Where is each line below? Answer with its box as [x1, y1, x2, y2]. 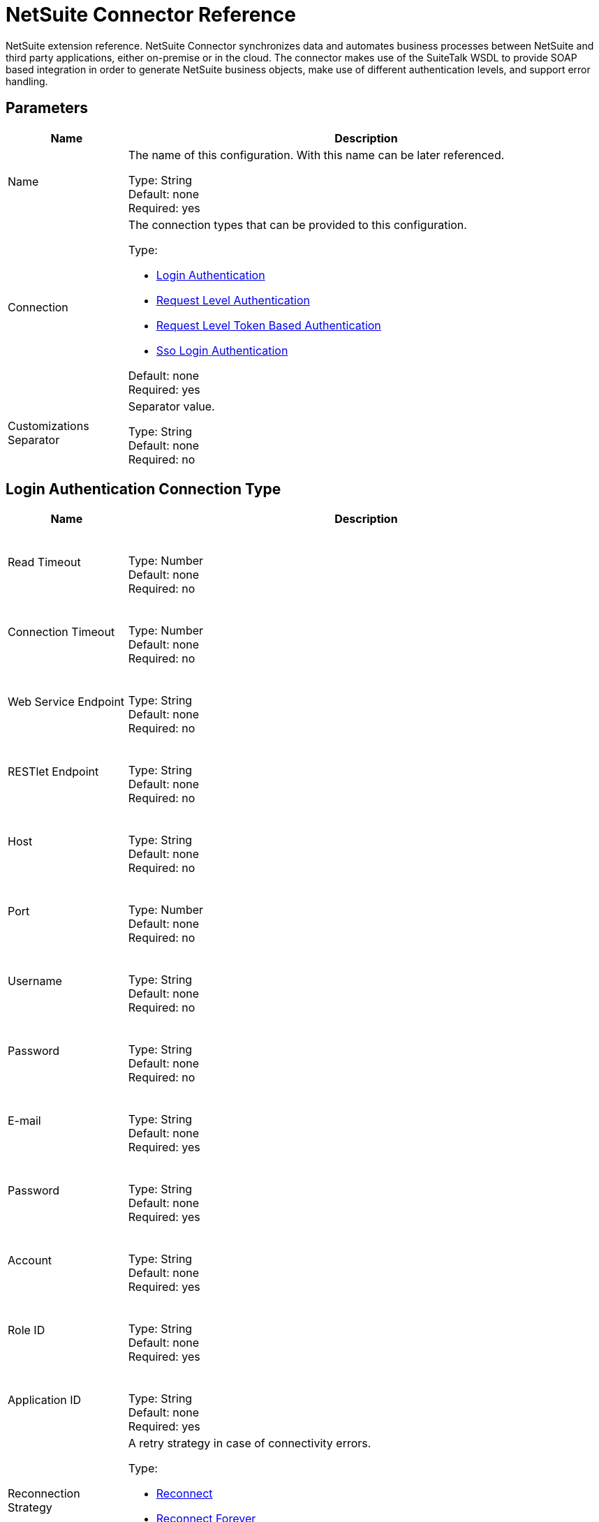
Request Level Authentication [156, 293, 310, 307]
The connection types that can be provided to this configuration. [128, 217, 467, 232]
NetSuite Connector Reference [6, 3, 296, 27]
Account [8, 1253, 52, 1268]
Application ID [8, 1393, 82, 1408]
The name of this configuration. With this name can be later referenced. [128, 147, 505, 162]
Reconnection [8, 1486, 80, 1501]
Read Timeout [8, 555, 81, 570]
